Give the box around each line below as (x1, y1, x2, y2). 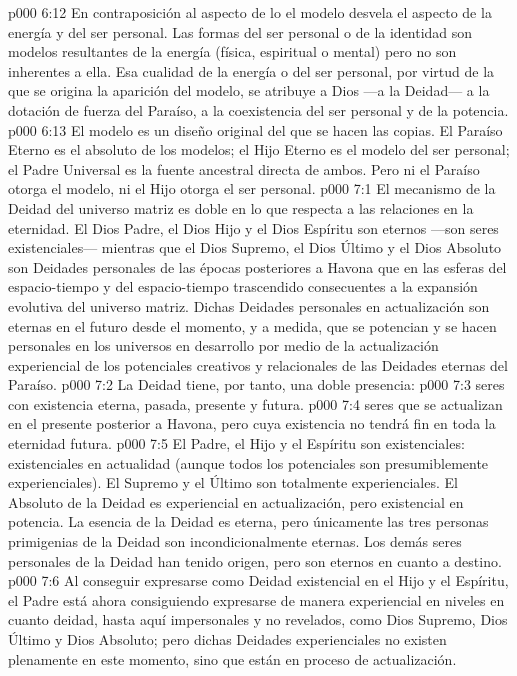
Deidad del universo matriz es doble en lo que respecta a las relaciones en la (8, 197, 474, 218)
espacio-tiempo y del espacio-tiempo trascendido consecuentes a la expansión (8, 276, 478, 297)
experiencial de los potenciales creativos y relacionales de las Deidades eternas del (8, 354, 508, 375)
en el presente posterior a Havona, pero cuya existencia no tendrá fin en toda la (8, 413, 496, 434)
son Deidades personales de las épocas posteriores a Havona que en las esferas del (8, 256, 507, 277)
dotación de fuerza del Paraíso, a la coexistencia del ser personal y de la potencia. (8, 99, 509, 120)
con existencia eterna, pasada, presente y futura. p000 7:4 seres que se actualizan (8, 393, 503, 414)
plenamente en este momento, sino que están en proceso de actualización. (8, 648, 457, 669)
